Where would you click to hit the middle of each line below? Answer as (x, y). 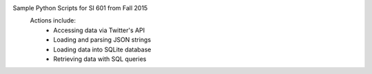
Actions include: (53, 21)
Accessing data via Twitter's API (99, 30)
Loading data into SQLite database (102, 49)
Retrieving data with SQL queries (100, 59)
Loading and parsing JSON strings (102, 40)
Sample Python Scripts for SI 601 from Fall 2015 (80, 8)
